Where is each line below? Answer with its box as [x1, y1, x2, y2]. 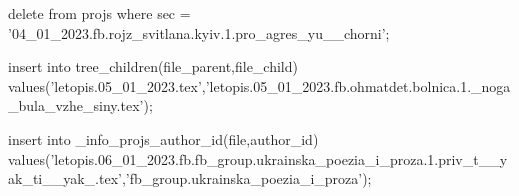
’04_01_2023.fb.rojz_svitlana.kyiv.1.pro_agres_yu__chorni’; [8, 22, 390, 43]
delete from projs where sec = [8, 3, 191, 23]
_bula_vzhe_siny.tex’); [8, 95, 153, 116]
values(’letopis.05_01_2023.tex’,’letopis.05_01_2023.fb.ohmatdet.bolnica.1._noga [8, 75, 511, 96]
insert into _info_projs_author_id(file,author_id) [8, 128, 319, 149]
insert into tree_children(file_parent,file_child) [8, 56, 298, 77]
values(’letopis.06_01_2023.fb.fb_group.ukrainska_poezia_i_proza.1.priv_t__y [8, 148, 508, 169]
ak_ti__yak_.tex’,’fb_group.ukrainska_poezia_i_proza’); [8, 168, 372, 189]
